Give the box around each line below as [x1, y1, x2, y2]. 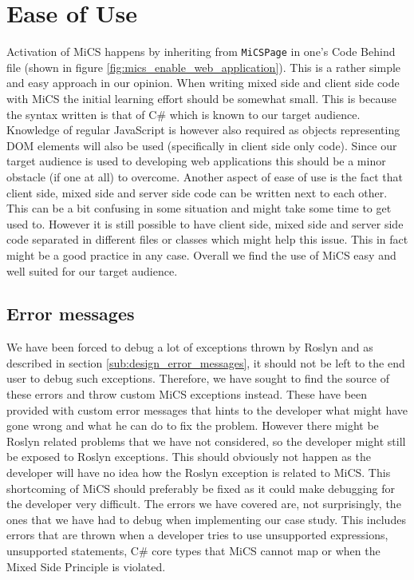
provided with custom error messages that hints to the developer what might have [6, 401, 408, 418]
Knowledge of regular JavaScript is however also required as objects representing [6, 121, 400, 138]
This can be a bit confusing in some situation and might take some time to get [6, 200, 392, 217]
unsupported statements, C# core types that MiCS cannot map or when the [6, 542, 380, 559]
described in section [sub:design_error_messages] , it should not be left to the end [6, 354, 405, 371]
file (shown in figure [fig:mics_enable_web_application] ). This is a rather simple [6, 58, 401, 75]
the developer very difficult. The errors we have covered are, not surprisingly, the [6, 495, 401, 512]
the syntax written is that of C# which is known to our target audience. [6, 105, 361, 122]
